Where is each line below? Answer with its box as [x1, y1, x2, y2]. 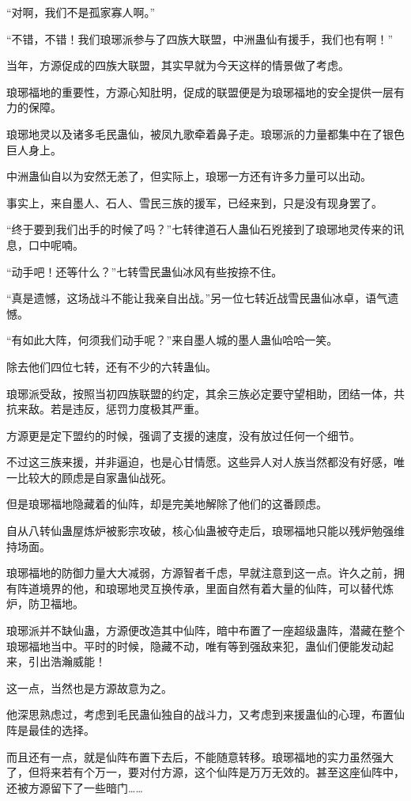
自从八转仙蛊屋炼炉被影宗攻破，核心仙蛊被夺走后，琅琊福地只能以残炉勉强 [6, 522, 394, 539]
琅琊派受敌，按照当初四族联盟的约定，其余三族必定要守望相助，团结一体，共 [6, 385, 405, 401]
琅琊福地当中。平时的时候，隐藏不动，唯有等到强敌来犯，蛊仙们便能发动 [6, 637, 383, 654]
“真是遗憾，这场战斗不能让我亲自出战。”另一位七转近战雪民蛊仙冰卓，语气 [6, 290, 388, 306]
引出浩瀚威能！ [28, 653, 106, 670]
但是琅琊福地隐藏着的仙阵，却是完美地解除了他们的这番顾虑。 [6, 495, 327, 512]
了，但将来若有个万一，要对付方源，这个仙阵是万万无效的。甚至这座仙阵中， [6, 764, 405, 780]
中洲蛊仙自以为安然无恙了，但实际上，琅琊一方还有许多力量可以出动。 [6, 168, 371, 184]
